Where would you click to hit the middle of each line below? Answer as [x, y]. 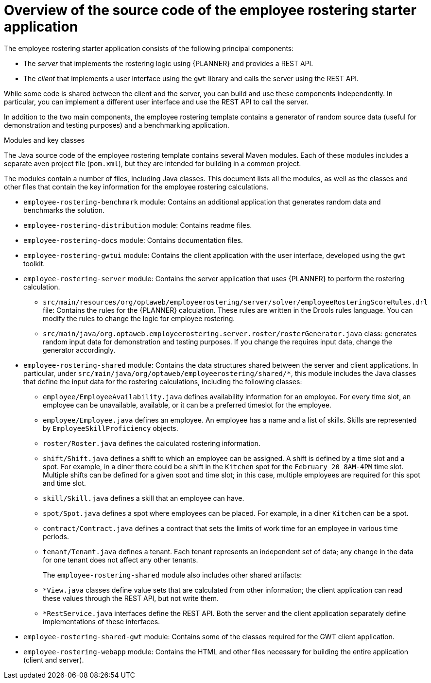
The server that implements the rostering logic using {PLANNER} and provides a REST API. [168, 63]
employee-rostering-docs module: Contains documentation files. [133, 240]
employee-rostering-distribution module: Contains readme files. [138, 225]
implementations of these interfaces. [102, 621]
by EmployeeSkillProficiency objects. [111, 428]
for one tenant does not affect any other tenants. [121, 560]
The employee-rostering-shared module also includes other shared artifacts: [172, 575]
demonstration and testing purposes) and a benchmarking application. [117, 125]
